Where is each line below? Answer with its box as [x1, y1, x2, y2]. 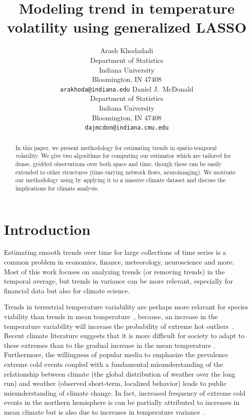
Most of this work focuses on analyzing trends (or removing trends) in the [4, 266, 225, 276]
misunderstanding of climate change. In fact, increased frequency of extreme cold [4, 387, 246, 398]
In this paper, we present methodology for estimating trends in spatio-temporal [15, 143, 217, 152]
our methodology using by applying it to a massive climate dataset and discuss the [15, 176, 226, 184]
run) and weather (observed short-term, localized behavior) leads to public [4, 378, 227, 388]
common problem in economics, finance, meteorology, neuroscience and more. [4, 257, 234, 267]
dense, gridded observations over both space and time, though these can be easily [15, 159, 222, 168]
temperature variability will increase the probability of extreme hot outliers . [4, 321, 234, 331]
